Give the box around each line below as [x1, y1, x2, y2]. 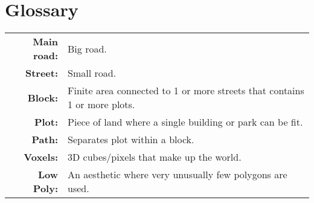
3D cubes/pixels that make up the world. [68, 150, 242, 164]
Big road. [68, 41, 107, 56]
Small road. [68, 66, 117, 80]
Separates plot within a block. [68, 132, 194, 147]
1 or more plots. [68, 97, 135, 112]
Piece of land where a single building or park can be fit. [68, 115, 303, 129]
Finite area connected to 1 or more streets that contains [68, 83, 304, 98]
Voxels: [24, 150, 59, 164]
